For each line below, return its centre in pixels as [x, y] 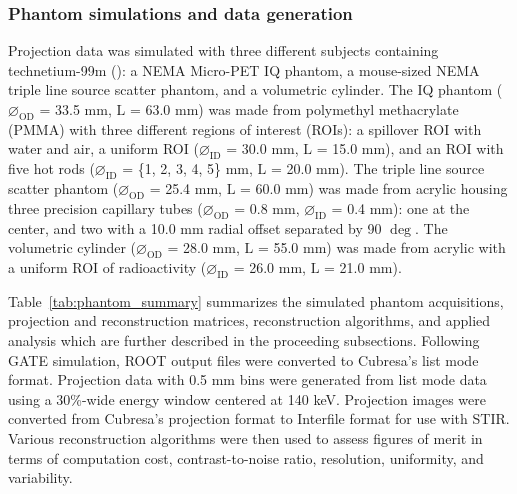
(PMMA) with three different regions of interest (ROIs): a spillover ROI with [245, 128]
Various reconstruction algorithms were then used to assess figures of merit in [245, 437]
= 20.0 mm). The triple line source [377, 168]
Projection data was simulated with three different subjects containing [223, 50]
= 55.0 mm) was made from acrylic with [381, 247]
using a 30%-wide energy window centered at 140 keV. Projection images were [247, 398]
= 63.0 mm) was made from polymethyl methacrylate [294, 109]
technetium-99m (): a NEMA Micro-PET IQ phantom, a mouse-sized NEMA [244, 69]
